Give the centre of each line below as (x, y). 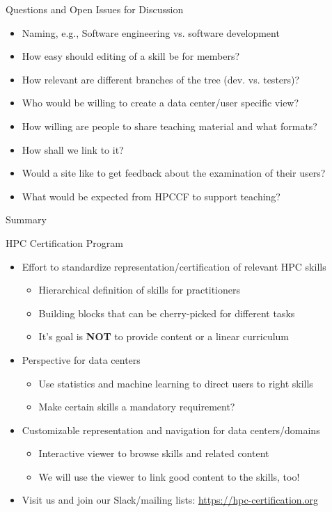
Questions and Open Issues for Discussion (95, 9)
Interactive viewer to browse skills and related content (154, 453)
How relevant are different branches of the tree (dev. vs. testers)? (161, 79)
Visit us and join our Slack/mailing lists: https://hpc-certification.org (170, 500)
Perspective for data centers (81, 359)
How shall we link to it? (73, 149)
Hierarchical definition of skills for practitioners (140, 290)
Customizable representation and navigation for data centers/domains (171, 430)
